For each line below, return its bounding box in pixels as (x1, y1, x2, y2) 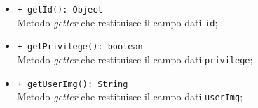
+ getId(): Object (17, 5, 103, 15)
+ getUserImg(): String (17, 79, 128, 89)
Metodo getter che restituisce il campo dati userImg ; (17, 89, 243, 104)
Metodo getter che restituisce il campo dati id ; (17, 15, 218, 29)
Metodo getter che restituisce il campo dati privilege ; (17, 52, 253, 66)
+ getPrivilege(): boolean (17, 42, 143, 52)
